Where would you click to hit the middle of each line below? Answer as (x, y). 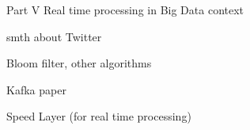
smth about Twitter (54, 36)
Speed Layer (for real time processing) (99, 116)
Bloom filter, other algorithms (79, 63)
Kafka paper (36, 89)
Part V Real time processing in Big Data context (125, 10)
